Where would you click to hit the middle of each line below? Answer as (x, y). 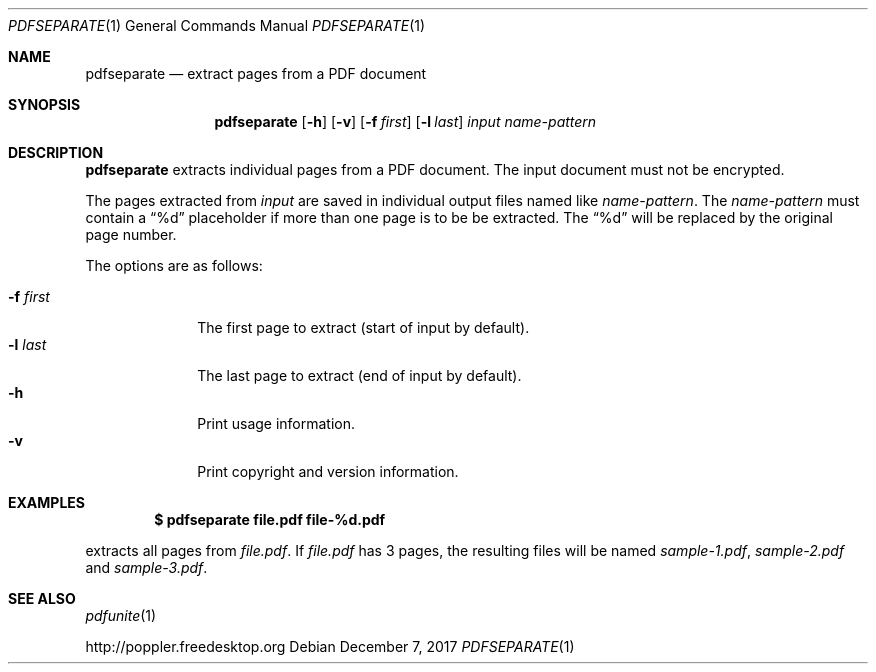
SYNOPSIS (44, 104)
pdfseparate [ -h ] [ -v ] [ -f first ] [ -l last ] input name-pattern (405, 121)
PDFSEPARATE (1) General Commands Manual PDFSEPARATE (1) (217, 25)
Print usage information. (276, 423)
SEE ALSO (42, 598)
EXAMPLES (46, 502)
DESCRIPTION (56, 152)
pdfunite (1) (121, 615)
